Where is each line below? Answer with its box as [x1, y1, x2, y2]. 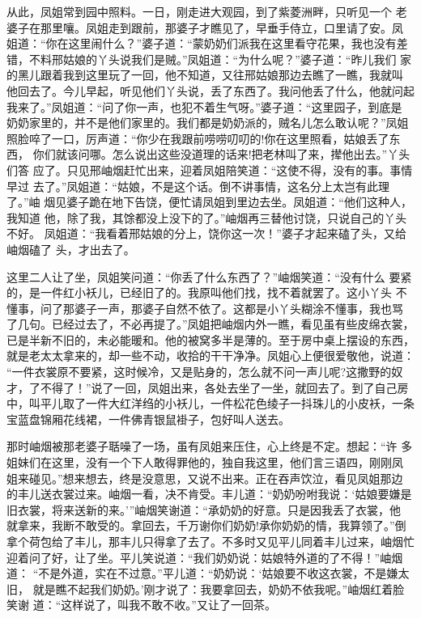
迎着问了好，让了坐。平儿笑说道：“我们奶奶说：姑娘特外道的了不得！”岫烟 [6, 548, 403, 565]
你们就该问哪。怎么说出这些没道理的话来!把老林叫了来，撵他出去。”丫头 [32, 146, 410, 163]
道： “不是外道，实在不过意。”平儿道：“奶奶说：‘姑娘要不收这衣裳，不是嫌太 [6, 565, 410, 582]
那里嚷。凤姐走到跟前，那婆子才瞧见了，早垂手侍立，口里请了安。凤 [40, 19, 403, 36]
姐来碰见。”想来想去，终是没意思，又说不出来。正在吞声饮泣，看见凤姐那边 [6, 469, 403, 486]
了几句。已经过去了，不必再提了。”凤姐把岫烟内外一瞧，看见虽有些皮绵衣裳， [6, 315, 415, 332]
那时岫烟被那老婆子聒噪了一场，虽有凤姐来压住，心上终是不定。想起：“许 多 [6, 438, 413, 455]
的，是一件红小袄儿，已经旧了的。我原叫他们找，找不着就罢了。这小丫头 [6, 284, 392, 301]
